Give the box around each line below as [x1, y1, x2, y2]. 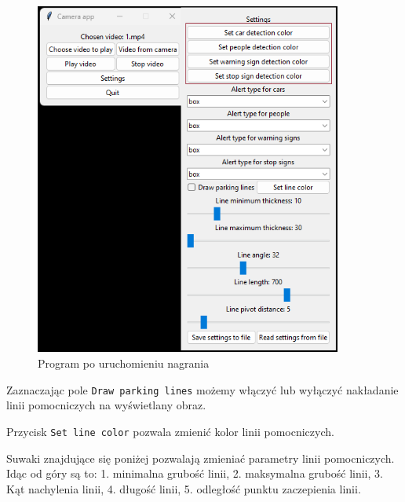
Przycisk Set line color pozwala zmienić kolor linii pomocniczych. [6, 423, 334, 439]
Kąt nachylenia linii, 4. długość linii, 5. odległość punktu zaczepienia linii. [6, 480, 361, 497]
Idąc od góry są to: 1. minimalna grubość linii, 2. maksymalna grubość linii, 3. [6, 465, 383, 482]
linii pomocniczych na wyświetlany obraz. [6, 397, 206, 413]
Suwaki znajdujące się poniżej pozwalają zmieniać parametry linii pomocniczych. [6, 449, 395, 466]
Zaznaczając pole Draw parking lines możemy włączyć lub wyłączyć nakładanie [6, 381, 399, 398]
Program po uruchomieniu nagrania [38, 355, 210, 371]
